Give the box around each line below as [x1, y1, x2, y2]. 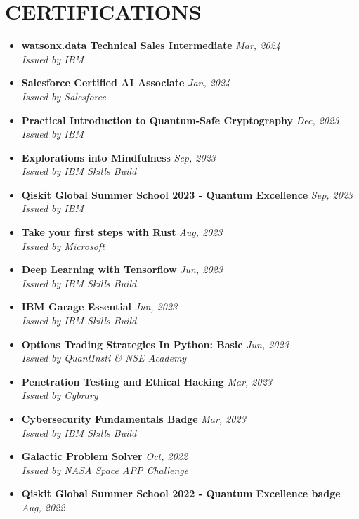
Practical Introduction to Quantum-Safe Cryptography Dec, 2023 [21, 112, 339, 127]
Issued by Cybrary [21, 388, 98, 402]
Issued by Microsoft [21, 238, 105, 253]
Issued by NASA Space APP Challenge [21, 462, 189, 477]
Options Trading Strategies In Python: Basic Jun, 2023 [21, 336, 289, 351]
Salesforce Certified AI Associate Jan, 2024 [21, 75, 230, 90]
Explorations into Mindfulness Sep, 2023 [21, 150, 216, 164]
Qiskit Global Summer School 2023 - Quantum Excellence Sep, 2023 [21, 187, 353, 202]
